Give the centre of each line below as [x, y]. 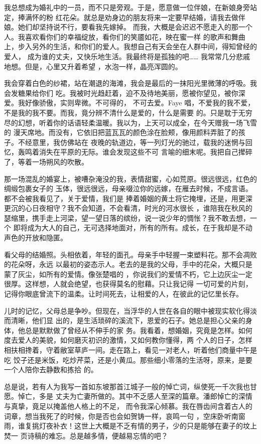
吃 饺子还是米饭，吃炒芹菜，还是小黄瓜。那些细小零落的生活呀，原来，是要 [128, 359]
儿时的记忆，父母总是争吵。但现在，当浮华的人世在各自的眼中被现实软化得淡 [130, 310]
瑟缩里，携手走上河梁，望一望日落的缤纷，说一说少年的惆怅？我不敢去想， [127, 217]
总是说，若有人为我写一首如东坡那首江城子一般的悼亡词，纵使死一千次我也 [127, 386]
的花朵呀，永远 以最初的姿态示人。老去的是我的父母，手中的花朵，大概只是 [128, 264]
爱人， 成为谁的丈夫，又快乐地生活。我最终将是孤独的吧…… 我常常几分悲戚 [127, 56]
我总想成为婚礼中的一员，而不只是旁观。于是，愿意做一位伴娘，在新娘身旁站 [130, 7]
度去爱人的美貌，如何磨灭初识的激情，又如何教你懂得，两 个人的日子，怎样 [128, 340]
